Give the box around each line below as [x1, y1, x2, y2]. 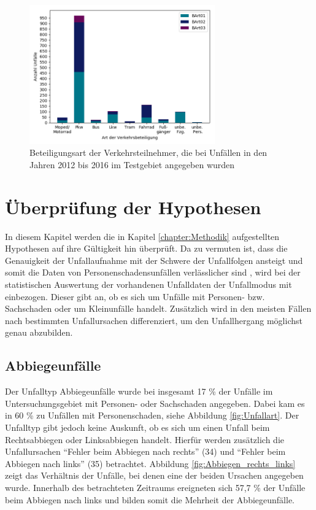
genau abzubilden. [5, 326, 73, 339]
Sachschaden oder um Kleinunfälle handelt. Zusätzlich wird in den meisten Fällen [5, 302, 312, 315]
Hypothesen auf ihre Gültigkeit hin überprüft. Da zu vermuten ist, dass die [5, 242, 288, 255]
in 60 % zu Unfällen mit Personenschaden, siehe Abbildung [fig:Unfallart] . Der [5, 409, 299, 422]
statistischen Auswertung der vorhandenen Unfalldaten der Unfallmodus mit [5, 278, 292, 291]
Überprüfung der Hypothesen [5, 194, 261, 219]
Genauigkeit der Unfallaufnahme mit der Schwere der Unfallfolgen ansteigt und [5, 253, 303, 266]
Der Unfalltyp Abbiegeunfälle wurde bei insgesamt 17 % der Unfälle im [5, 385, 273, 398]
